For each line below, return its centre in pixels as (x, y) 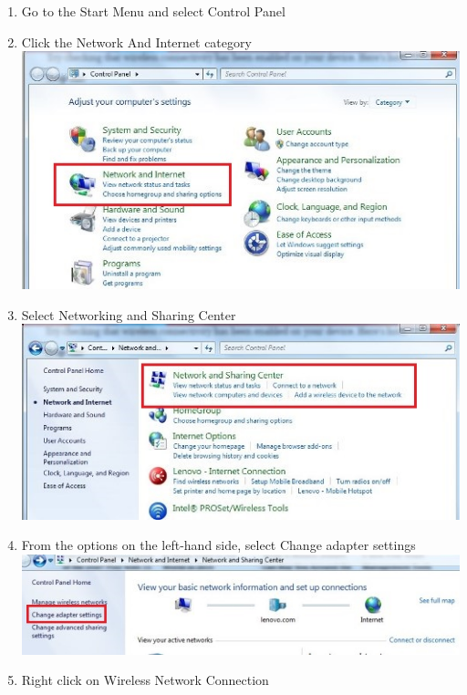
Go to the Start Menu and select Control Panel (153, 11)
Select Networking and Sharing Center (129, 314)
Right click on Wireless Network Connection (145, 680)
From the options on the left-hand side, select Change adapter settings (218, 545)
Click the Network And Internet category (136, 41)
